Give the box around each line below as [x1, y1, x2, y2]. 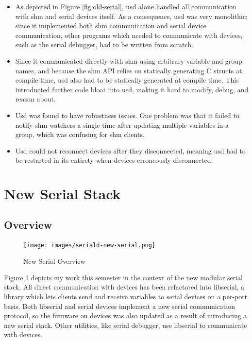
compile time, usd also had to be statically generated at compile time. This [15, 75, 239, 85]
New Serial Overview [23, 256, 85, 266]
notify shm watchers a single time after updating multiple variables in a [15, 119, 229, 130]
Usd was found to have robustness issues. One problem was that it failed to [15, 110, 239, 120]
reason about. [15, 94, 56, 104]
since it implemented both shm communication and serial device [15, 20, 206, 31]
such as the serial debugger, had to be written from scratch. [15, 39, 193, 50]
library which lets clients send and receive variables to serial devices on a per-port [4, 291, 248, 301]
